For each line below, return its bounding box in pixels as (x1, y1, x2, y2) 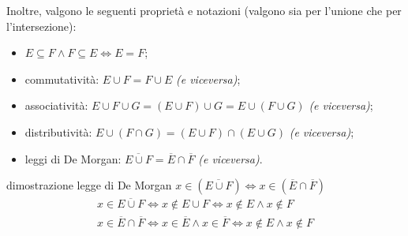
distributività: (24, 123, 92, 140)
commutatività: (24, 70, 99, 87)
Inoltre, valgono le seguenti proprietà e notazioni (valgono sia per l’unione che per (6, 2, 402, 18)
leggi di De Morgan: (24, 150, 122, 167)
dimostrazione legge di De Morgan (6, 177, 172, 193)
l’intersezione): (6, 17, 77, 34)
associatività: (24, 97, 88, 114)
